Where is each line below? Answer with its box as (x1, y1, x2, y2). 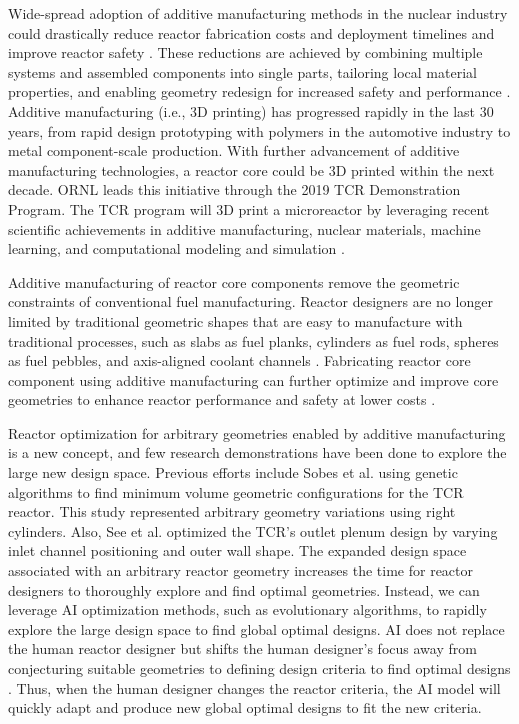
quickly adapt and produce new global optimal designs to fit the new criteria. (8, 697, 482, 718)
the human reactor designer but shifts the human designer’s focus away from (8, 638, 477, 659)
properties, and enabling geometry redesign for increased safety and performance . (8, 81, 511, 102)
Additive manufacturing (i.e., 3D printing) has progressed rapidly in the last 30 (8, 100, 494, 121)
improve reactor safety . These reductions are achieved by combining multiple (8, 42, 483, 63)
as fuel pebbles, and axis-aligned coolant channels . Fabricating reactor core (8, 350, 471, 371)
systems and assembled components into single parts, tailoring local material (8, 61, 477, 82)
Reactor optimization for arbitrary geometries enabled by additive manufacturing (8, 422, 506, 443)
